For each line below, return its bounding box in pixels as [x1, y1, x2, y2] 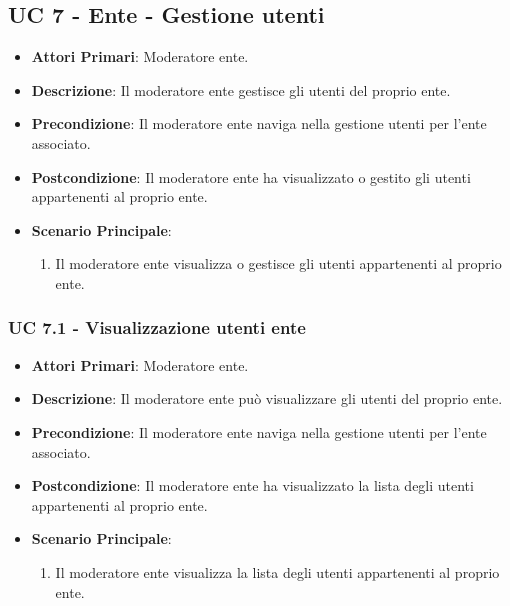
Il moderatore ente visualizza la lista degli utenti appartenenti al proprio [55, 561, 500, 582]
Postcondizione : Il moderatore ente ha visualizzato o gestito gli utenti [31, 166, 471, 187]
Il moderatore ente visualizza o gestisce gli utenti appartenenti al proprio [55, 253, 502, 274]
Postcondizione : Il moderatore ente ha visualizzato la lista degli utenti [31, 475, 474, 496]
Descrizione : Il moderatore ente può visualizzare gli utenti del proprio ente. [31, 388, 503, 409]
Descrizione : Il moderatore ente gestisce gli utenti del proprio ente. [31, 79, 451, 100]
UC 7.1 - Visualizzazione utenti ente [8, 315, 306, 340]
